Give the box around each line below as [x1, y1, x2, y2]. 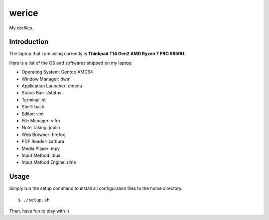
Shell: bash [21, 104, 45, 110]
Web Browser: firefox [21, 132, 65, 138]
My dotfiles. [9, 25, 34, 31]
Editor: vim [21, 111, 44, 117]
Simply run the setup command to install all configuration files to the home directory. [9, 185, 183, 191]
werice [9, 7, 38, 18]
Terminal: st [21, 97, 46, 103]
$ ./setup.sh [18, 197, 50, 203]
